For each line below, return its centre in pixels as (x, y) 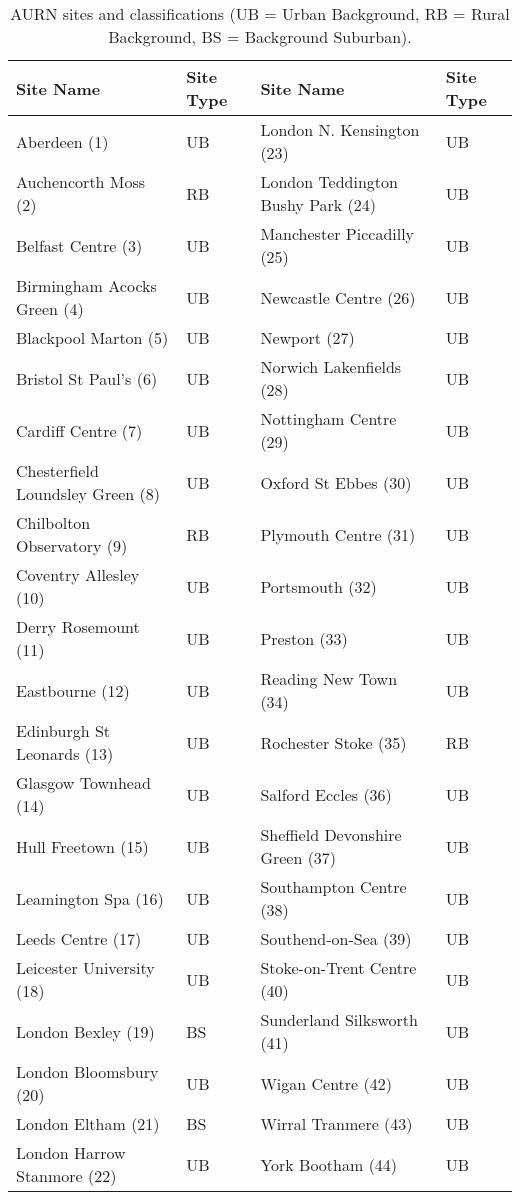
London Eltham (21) (88, 1123)
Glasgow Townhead (83, 782)
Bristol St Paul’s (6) (87, 378)
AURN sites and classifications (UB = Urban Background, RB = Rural (260, 13)
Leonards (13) (65, 753)
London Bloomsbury (87, 1071)
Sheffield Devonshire (331, 834)
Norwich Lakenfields (331, 366)
